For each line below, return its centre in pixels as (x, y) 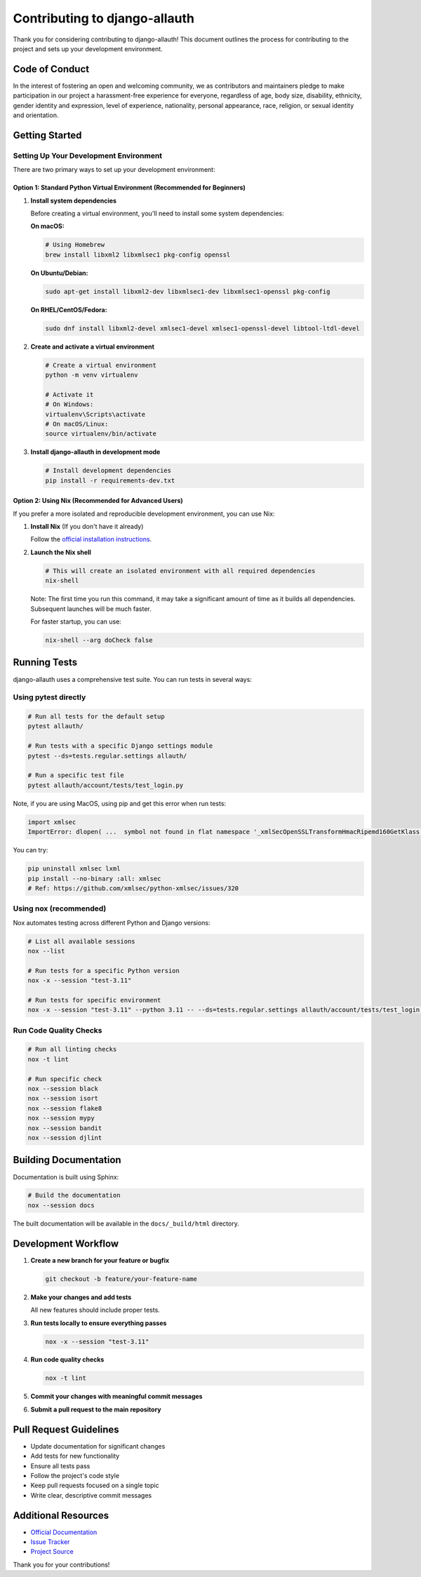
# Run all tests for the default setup (96, 717)
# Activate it (69, 394)
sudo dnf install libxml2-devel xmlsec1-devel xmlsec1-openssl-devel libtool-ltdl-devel (203, 328)
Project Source (52, 1552)
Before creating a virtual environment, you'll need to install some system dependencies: (157, 213)
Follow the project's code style (75, 1475)
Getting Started (47, 135)
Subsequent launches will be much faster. (91, 609)
